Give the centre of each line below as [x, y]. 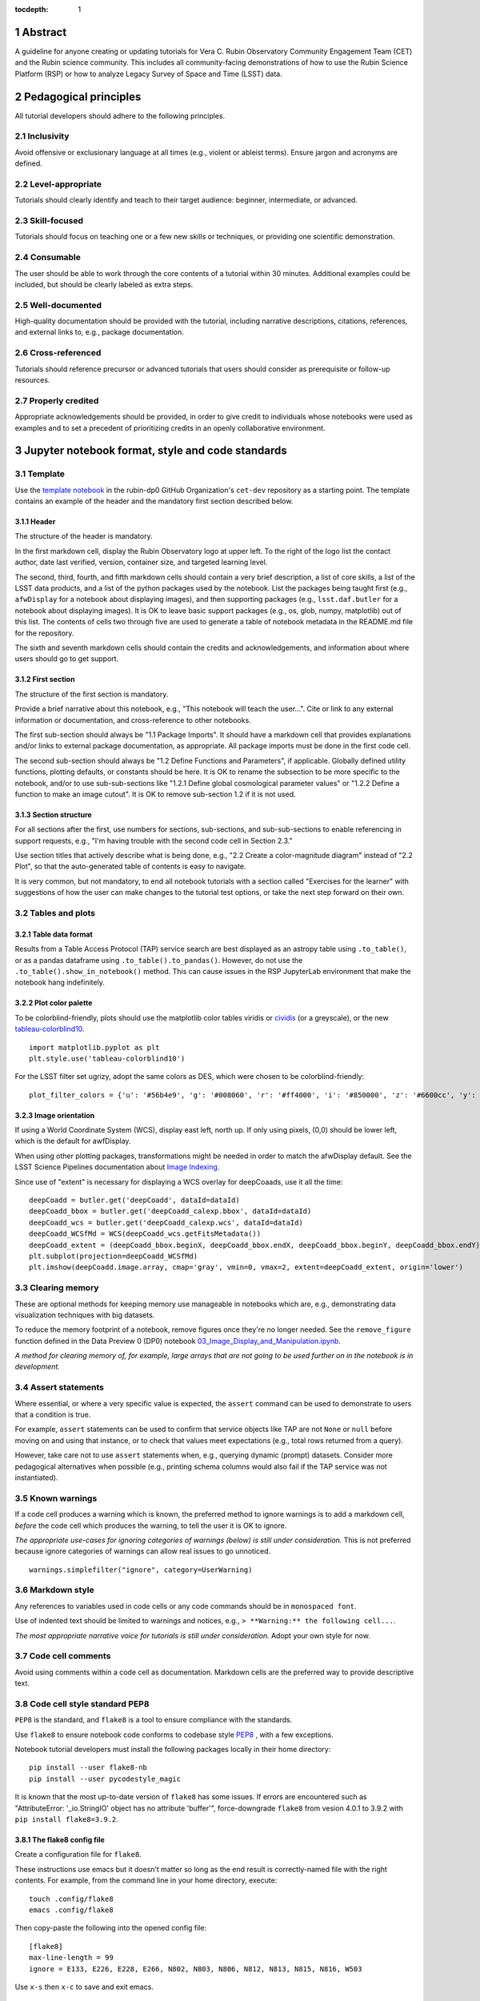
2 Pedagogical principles [78, 96]
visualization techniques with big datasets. [85, 1315]
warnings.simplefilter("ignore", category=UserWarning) [141, 1570]
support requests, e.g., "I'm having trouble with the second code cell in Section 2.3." [154, 840]
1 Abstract [41, 32]
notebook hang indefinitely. [60, 982]
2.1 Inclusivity [42, 136]
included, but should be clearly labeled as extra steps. [104, 284]
